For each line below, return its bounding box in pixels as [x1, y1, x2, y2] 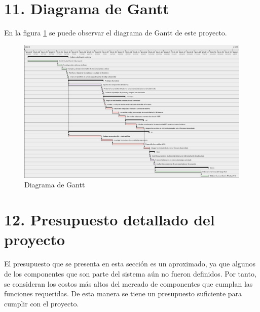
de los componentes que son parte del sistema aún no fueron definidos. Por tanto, [4, 268, 256, 279]
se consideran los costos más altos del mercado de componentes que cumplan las [4, 278, 253, 289]
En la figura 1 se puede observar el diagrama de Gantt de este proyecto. [4, 27, 227, 38]
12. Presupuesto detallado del [4, 209, 215, 230]
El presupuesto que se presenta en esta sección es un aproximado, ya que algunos [4, 258, 255, 269]
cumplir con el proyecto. [4, 298, 79, 308]
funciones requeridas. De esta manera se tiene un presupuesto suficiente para [4, 288, 242, 299]
